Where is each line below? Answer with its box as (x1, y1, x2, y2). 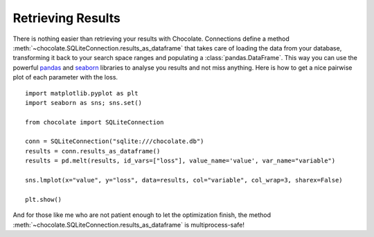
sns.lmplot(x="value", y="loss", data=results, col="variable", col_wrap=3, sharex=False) (25, 176, 343, 184)
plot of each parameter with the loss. (12, 73, 118, 82)
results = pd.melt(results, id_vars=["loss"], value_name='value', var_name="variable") (25, 157, 336, 165)
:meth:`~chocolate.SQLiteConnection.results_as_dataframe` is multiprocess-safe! (12, 220, 245, 229)
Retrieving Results (12, 10, 121, 26)
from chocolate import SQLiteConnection (25, 118, 164, 126)
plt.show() (25, 196, 62, 203)
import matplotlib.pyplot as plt (25, 89, 139, 97)
